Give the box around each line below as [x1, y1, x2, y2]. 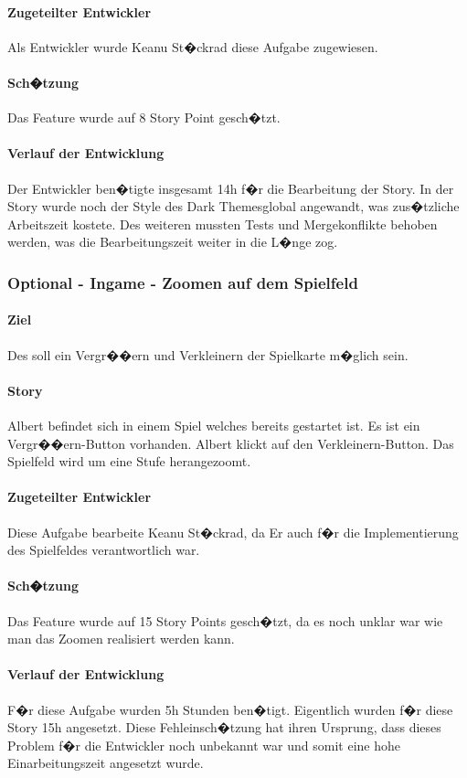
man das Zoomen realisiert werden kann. [7, 629, 235, 648]
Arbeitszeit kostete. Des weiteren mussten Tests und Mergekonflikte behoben [7, 214, 438, 233]
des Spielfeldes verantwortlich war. [7, 540, 200, 560]
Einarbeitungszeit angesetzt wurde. [7, 753, 204, 773]
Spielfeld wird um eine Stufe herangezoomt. [7, 452, 251, 471]
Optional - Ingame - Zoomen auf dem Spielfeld [7, 271, 358, 293]
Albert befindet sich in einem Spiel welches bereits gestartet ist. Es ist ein [7, 415, 420, 434]
